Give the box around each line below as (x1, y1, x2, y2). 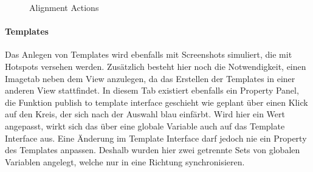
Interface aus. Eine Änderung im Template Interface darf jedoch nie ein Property (5, 131, 307, 144)
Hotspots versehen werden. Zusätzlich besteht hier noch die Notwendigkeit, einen (5, 60, 306, 72)
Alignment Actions (29, 1, 99, 13)
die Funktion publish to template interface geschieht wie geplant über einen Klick (5, 95, 308, 108)
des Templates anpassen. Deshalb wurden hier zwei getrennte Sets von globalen (5, 143, 300, 156)
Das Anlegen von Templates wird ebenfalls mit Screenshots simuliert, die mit (5, 48, 292, 61)
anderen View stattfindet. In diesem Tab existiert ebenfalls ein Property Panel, (5, 84, 299, 97)
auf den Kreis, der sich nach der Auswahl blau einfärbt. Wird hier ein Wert (5, 108, 285, 120)
